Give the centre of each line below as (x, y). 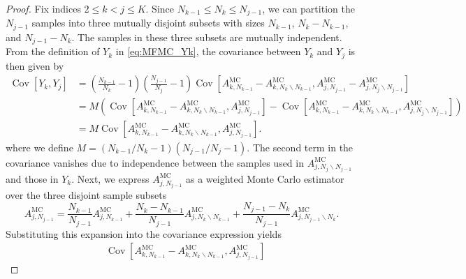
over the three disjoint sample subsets (86, 195)
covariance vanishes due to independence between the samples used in (155, 162)
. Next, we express (110, 178)
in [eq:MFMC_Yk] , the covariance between (208, 51)
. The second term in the (300, 147)
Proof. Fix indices (43, 8)
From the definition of (53, 51)
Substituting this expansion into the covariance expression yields (144, 233)
